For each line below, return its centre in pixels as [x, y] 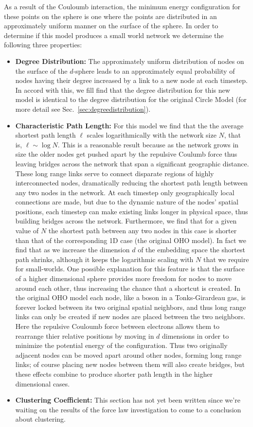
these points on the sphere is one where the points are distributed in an [110, 16]
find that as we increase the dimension [72, 250]
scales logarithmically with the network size [152, 135]
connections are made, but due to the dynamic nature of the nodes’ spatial [127, 202]
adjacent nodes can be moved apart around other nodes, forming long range [128, 355]
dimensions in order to [196, 335]
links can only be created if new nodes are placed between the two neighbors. [130, 316]
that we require [226, 259]
